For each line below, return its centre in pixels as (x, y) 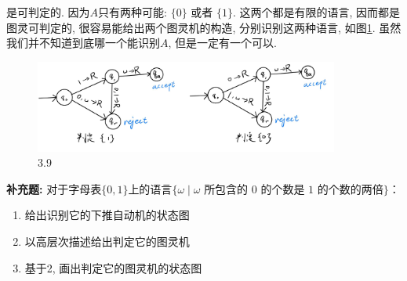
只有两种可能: (133, 12)
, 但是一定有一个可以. (222, 43)
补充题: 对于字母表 (54, 188)
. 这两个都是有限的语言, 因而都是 (316, 12)
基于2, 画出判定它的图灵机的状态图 (113, 267)
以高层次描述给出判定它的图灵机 (107, 241)
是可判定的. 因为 (48, 12)
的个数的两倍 (350, 190)
